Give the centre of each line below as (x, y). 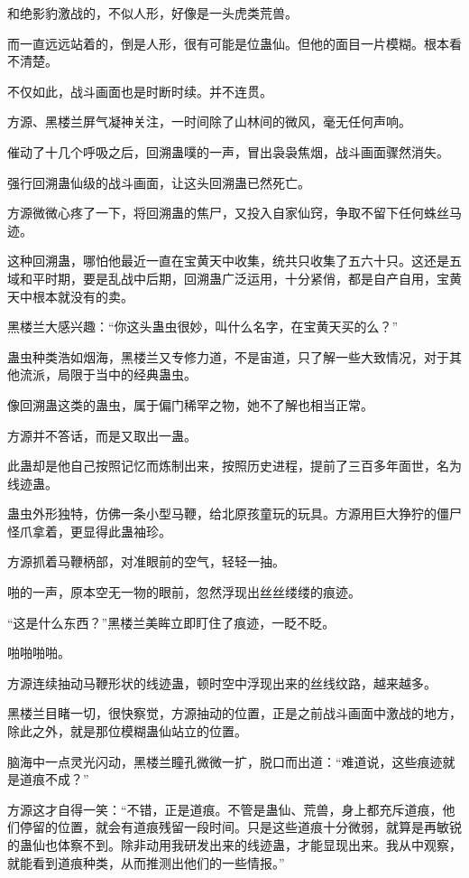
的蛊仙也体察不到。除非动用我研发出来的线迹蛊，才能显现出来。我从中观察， (234, 845)
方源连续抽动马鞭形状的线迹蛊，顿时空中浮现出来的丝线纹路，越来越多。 (222, 682)
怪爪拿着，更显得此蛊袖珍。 (89, 531)
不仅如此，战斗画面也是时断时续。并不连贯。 (140, 91)
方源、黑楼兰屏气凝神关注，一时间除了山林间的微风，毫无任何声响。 (209, 121)
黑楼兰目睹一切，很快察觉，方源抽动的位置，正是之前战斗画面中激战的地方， (234, 713)
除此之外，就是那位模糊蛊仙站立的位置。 (127, 731)
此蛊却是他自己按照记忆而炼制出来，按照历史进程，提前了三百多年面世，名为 (234, 466)
